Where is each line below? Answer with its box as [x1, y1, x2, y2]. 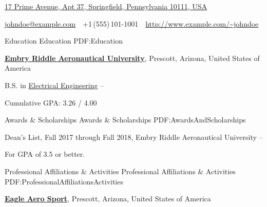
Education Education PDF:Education [5, 35, 123, 46]
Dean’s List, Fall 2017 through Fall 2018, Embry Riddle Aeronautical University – [5, 131, 263, 142]
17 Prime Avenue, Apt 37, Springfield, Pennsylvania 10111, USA [5, 1, 207, 11]
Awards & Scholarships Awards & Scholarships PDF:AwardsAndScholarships [5, 114, 246, 125]
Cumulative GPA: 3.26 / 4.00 [5, 97, 97, 108]
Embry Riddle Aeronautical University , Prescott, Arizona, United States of [5, 52, 260, 63]
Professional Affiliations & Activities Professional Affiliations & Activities [5, 165, 236, 176]
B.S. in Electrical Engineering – [5, 79, 104, 90]
